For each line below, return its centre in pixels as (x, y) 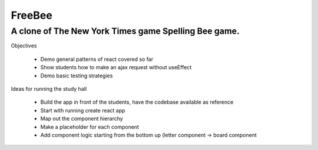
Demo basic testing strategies (77, 76)
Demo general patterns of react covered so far (97, 59)
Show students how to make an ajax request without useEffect (116, 67)
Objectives (24, 46)
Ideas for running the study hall (49, 88)
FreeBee (32, 15)
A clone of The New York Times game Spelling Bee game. (125, 31)
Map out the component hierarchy (82, 119)
